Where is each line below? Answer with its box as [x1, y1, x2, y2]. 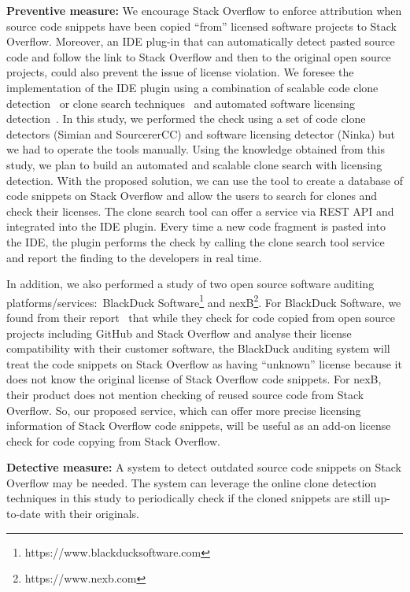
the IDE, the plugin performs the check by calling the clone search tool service [6, 233, 385, 250]
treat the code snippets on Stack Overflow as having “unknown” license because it [6, 355, 402, 372]
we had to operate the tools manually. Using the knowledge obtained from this [6, 141, 385, 157]
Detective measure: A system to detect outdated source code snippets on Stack [6, 459, 401, 475]
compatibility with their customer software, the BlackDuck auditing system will [6, 340, 390, 357]
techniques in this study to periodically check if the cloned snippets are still [6, 490, 371, 506]
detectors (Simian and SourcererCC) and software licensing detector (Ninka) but [6, 125, 395, 142]
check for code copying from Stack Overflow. [6, 432, 220, 449]
